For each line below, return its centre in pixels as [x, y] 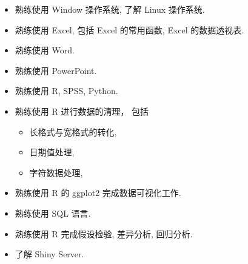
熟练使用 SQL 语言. [53, 213]
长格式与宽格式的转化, [73, 131]
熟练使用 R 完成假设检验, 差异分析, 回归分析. [104, 233]
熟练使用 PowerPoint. [56, 70]
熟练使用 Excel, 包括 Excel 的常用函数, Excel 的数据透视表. [129, 29]
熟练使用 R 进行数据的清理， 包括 [82, 111]
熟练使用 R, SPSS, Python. [66, 91]
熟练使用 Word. [45, 50]
